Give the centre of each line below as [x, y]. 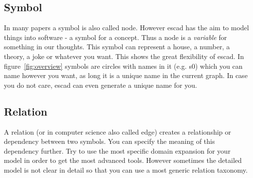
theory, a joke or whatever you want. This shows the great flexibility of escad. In [124, 56]
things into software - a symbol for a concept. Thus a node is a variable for [116, 37]
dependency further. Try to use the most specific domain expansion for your [117, 150]
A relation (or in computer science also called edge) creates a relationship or [117, 131]
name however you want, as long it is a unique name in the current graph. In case [126, 75]
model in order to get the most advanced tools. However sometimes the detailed [123, 160]
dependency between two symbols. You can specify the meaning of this [109, 141]
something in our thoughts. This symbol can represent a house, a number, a [117, 47]
